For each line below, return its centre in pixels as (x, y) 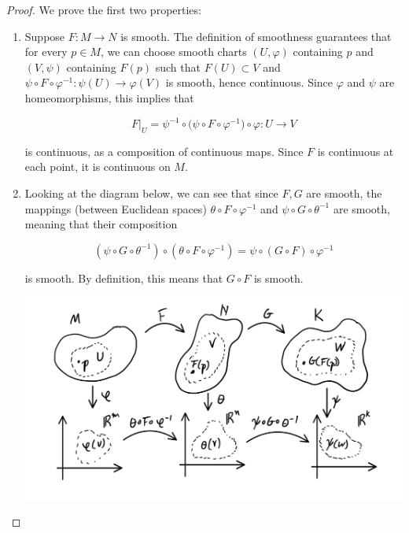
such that (178, 67)
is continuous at (356, 151)
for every (46, 52)
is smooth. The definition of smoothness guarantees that (256, 36)
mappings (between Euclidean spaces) (116, 208)
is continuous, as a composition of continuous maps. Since (164, 151)
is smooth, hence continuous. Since (249, 82)
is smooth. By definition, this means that (124, 278)
